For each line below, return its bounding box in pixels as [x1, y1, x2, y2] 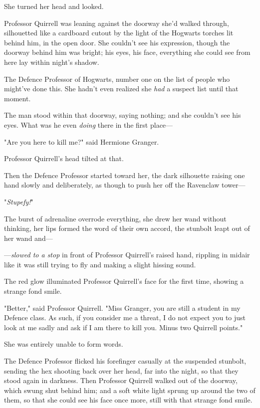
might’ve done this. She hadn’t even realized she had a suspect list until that [4, 83, 239, 94]
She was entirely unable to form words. [4, 339, 123, 349]
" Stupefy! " [4, 196, 33, 206]
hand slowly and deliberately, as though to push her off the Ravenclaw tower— [4, 180, 246, 190]
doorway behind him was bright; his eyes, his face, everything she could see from [4, 47, 251, 57]
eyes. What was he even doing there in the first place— [4, 119, 173, 130]
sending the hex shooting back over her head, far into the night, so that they [4, 365, 239, 376]
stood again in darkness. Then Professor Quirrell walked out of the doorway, [4, 375, 238, 386]
